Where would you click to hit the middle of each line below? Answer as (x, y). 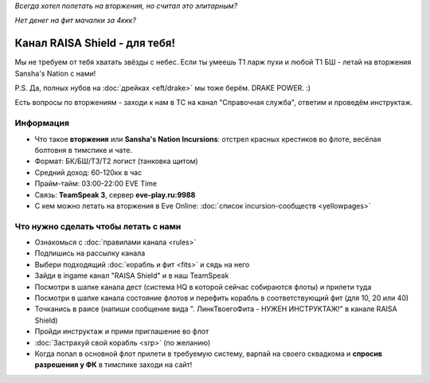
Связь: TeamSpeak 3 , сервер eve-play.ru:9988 (115, 194)
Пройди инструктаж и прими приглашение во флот (122, 331)
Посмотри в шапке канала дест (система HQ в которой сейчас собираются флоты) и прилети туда (203, 287)
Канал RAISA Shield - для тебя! (95, 43)
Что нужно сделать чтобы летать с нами (98, 226)
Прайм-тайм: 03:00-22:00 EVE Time (96, 184)
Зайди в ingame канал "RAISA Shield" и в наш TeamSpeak (132, 276)
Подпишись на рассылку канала (90, 253)
